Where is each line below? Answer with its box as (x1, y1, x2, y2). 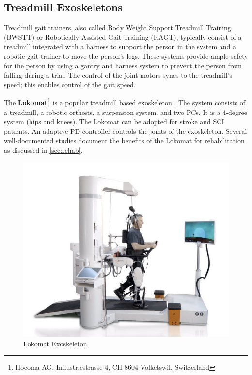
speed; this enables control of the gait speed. (4, 79, 136, 89)
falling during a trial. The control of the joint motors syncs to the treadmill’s (4, 70, 233, 80)
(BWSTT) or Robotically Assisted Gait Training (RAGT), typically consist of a (4, 32, 242, 42)
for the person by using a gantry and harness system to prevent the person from (4, 60, 242, 70)
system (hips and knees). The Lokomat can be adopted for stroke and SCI (4, 116, 224, 127)
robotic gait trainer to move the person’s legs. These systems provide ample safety (4, 50, 248, 61)
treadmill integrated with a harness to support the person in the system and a (4, 41, 236, 51)
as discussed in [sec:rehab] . (4, 145, 83, 155)
